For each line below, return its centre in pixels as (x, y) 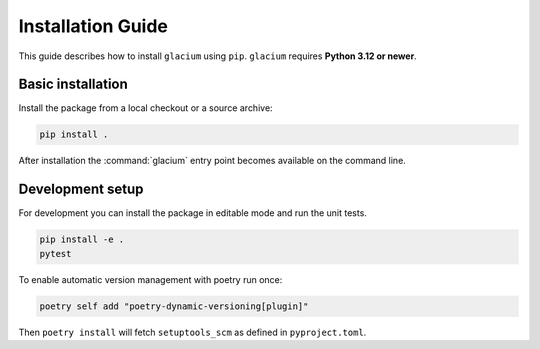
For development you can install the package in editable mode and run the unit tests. (192, 213)
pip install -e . (82, 239)
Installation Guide (93, 26)
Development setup (81, 189)
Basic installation (73, 84)
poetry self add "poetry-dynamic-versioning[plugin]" (174, 306)
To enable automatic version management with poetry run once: (150, 279)
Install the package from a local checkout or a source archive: (146, 108)
